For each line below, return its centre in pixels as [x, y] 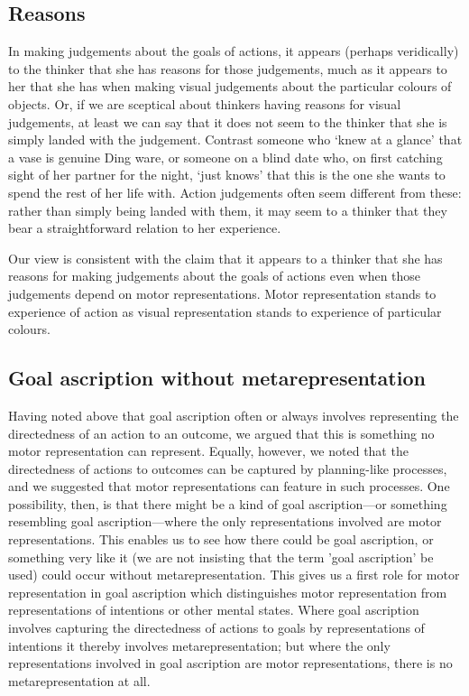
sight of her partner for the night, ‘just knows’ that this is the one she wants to [227, 175]
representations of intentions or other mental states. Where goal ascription [214, 610]
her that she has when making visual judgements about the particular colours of [230, 86]
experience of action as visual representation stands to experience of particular [225, 311]
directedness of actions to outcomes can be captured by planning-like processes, [228, 468]
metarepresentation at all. [79, 680]
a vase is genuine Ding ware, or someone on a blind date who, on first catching [225, 157]
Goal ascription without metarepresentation [217, 378]
